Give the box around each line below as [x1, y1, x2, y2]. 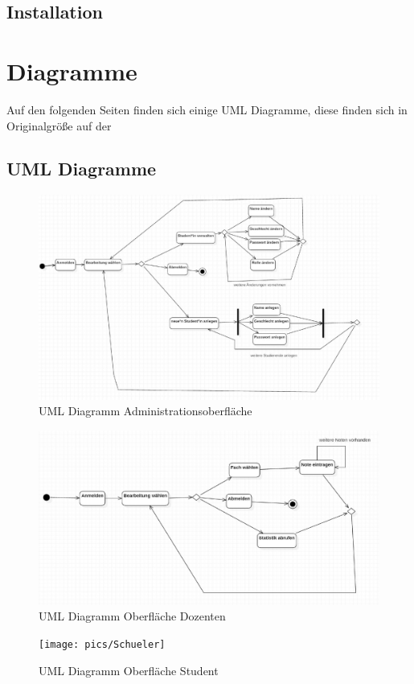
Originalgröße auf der [6, 117, 112, 134]
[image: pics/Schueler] [39, 638, 166, 650]
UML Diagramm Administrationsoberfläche [39, 402, 252, 419]
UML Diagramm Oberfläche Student [39, 661, 219, 678]
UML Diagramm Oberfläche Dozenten [39, 608, 226, 624]
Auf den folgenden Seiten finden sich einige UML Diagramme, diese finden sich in [6, 101, 408, 117]
